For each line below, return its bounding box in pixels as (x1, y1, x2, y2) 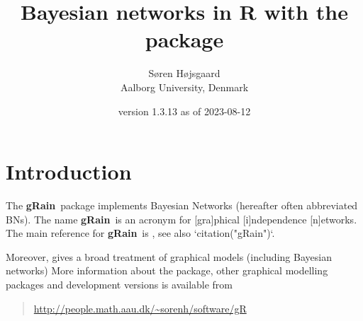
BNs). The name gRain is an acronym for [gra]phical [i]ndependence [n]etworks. (6, 211, 357, 226)
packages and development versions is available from (6, 277, 233, 291)
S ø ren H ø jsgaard (148, 66, 220, 81)
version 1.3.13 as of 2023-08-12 (118, 103, 251, 118)
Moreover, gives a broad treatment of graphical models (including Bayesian (6, 249, 332, 264)
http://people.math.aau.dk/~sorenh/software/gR (33, 300, 247, 315)
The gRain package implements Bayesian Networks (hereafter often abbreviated (6, 198, 358, 213)
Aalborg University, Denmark (120, 79, 249, 94)
